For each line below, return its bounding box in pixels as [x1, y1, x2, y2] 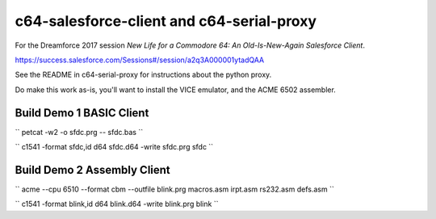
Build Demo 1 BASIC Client [15, 106, 149, 120]
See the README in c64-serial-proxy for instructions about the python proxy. [15, 69, 272, 80]
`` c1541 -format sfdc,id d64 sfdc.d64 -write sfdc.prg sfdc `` [15, 142, 214, 152]
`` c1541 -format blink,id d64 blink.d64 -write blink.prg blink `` [15, 199, 219, 209]
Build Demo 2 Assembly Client [15, 162, 171, 177]
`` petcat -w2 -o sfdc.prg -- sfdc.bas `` [15, 127, 144, 137]
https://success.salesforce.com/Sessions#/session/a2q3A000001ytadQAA [15, 55, 265, 65]
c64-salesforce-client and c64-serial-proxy [15, 12, 317, 30]
